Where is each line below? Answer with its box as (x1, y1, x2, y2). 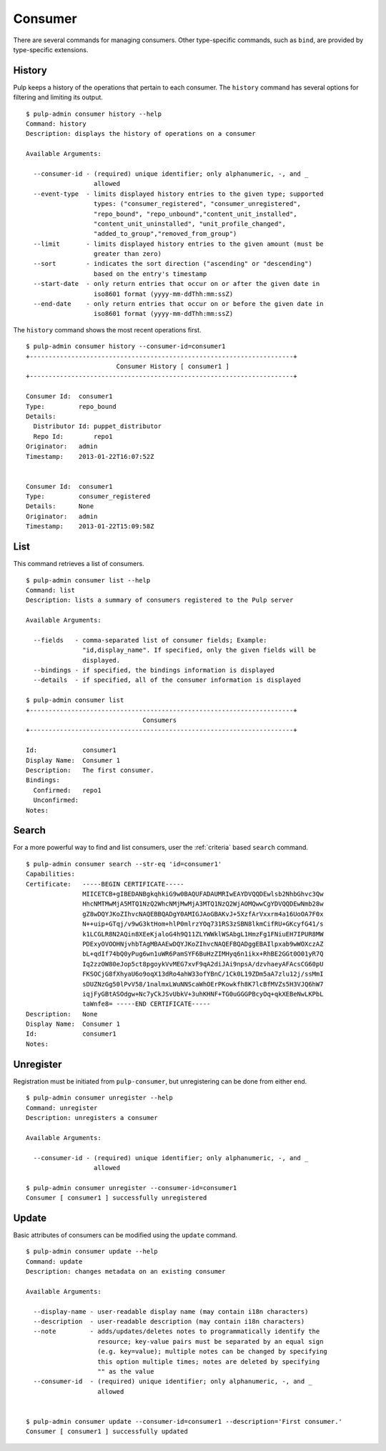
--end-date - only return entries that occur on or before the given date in (33, 300, 324, 308)
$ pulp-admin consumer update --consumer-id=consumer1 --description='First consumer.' (26, 1417, 343, 1425)
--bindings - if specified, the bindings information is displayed (33, 666, 275, 675)
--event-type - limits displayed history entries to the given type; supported (33, 189, 324, 198)
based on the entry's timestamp (93, 269, 207, 278)
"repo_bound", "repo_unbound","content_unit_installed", (93, 209, 297, 218)
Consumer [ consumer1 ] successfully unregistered (26, 1194, 207, 1202)
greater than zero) (93, 250, 162, 258)
